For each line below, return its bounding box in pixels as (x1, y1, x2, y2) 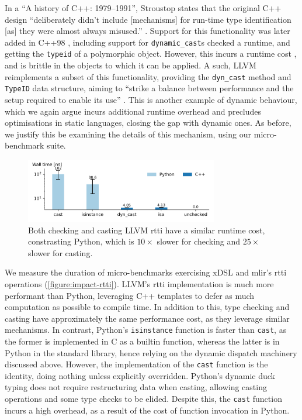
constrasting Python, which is (28, 235, 134, 247)
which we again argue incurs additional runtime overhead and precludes (5, 105, 262, 117)
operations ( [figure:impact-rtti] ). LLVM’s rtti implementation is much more (5, 277, 274, 290)
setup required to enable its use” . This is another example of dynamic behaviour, (5, 94, 297, 105)
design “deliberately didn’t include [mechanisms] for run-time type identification (5, 13, 291, 25)
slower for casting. (28, 246, 93, 259)
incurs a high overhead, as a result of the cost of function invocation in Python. (5, 404, 290, 416)
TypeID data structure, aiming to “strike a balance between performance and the (5, 82, 294, 94)
